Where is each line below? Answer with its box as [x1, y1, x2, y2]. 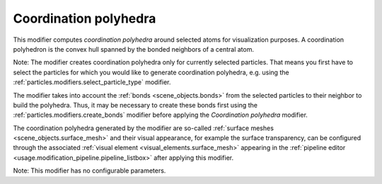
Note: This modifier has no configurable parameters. [13, 166, 166, 175]
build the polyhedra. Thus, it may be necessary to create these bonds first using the [13, 100, 258, 109]
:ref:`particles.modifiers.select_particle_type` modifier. [13, 78, 171, 86]
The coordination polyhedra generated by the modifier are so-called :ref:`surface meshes [13, 124, 274, 132]
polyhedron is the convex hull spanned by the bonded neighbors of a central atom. [13, 45, 255, 53]
